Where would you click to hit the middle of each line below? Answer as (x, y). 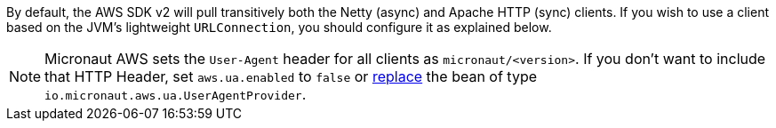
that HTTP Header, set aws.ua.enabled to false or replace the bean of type (291, 76)
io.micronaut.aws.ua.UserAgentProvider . (176, 94)
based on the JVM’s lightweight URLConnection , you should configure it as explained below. (279, 27)
